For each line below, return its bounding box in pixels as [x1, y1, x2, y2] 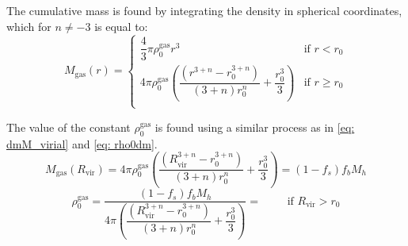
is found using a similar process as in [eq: [154, 118, 355, 135]
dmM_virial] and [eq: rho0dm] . [6, 135, 158, 152]
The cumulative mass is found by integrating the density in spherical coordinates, [6, 2, 402, 18]
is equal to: [94, 17, 148, 34]
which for [6, 17, 51, 34]
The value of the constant [6, 118, 131, 135]
